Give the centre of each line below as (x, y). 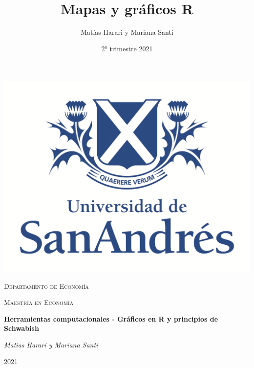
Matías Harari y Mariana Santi (127, 32)
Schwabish (21, 328)
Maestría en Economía (39, 302)
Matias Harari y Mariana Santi (51, 345)
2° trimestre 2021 (127, 48)
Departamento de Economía (46, 286)
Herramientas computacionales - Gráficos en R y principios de (111, 318)
